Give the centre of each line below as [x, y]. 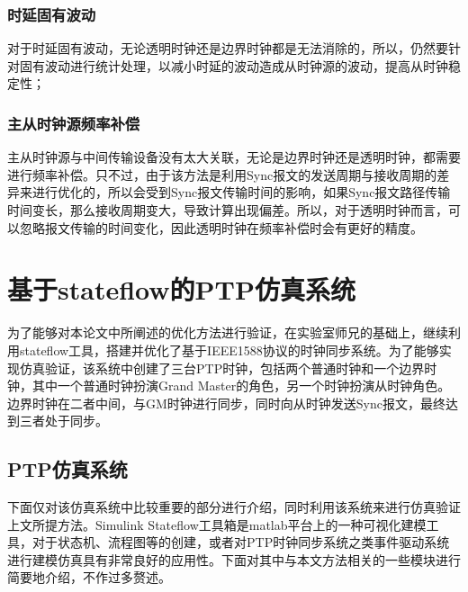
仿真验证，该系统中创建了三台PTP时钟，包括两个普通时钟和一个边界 [222, 368]
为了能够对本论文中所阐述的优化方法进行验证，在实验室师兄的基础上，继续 [228, 332]
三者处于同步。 [63, 421]
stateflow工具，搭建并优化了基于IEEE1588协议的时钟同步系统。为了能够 [229, 350]
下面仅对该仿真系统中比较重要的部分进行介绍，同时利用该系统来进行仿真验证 [234, 507]
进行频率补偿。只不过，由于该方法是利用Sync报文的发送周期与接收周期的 [222, 174]
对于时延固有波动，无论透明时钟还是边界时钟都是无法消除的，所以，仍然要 [228, 48]
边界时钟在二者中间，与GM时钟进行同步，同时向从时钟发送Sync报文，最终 [227, 403]
